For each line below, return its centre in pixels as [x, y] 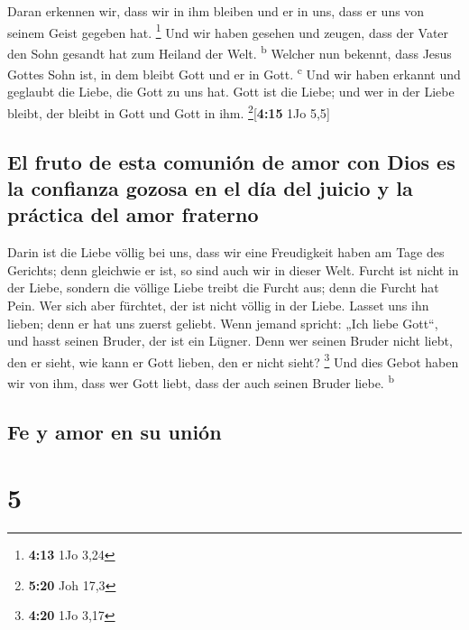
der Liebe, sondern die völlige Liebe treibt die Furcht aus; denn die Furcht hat [223, 287]
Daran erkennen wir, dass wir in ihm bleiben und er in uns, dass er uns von [216, 11]
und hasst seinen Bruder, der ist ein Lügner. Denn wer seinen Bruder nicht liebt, [230, 341]
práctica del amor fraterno [133, 214]
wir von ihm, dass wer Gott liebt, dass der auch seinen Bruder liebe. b [201, 381]
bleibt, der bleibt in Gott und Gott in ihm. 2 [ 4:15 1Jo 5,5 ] [169, 111]
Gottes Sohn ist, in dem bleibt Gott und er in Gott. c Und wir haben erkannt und [234, 73]
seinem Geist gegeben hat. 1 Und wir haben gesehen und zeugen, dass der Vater [228, 31]
